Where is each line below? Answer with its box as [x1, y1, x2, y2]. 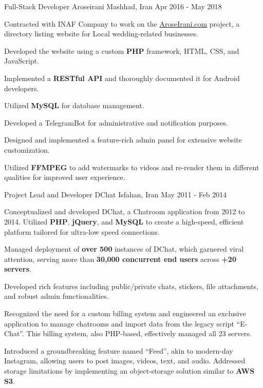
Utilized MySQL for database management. [4, 100, 144, 111]
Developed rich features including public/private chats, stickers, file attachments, [4, 280, 259, 291]
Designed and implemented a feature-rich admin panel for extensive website [4, 134, 242, 145]
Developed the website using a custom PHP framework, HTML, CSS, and [4, 45, 239, 56]
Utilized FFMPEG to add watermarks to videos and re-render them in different [4, 161, 259, 172]
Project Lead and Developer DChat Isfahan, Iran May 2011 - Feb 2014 [4, 189, 227, 199]
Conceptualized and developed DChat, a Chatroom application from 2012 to [4, 206, 245, 217]
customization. [4, 144, 50, 155]
